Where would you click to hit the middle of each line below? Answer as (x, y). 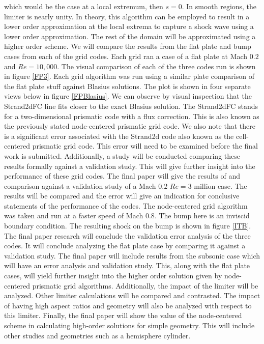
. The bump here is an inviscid (202, 216)
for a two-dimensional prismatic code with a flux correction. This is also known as (132, 116)
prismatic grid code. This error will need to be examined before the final (145, 146)
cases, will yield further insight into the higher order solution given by (113, 276)
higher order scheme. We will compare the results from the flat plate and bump (128, 46)
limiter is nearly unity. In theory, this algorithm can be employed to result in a (127, 16)
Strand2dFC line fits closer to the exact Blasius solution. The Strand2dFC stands (131, 106)
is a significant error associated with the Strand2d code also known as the (119, 136)
